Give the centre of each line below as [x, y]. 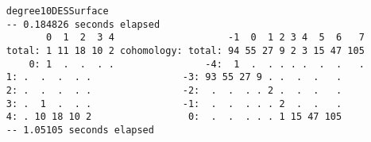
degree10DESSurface [57, 11]
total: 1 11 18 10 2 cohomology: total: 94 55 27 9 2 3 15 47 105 [185, 50]
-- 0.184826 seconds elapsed [83, 24]
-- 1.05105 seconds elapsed [80, 130]
